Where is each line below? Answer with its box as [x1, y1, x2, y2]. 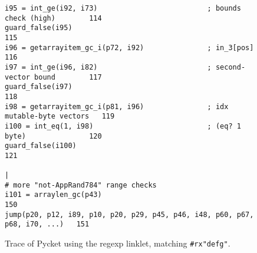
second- [215, 63, 246, 71]
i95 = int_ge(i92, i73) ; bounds [5, 4, 241, 12]
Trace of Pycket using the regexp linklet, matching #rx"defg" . [5, 237, 230, 249]
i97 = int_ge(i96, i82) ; [5, 63, 212, 71]
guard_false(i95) [5, 24, 73, 32]
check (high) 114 [5, 14, 102, 22]
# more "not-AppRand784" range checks [5, 180, 157, 189]
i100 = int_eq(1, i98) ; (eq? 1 [5, 121, 241, 130]
